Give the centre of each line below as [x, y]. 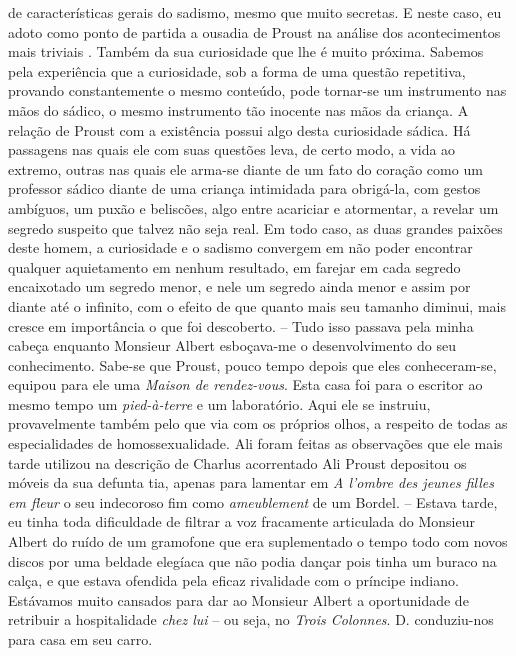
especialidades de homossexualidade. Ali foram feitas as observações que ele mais [255, 443]
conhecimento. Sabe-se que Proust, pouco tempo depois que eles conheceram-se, [252, 364]
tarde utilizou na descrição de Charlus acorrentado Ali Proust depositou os [237, 462]
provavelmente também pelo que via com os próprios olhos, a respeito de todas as [258, 423]
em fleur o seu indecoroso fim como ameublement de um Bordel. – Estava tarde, [253, 501]
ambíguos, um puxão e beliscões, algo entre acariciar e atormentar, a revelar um [253, 207]
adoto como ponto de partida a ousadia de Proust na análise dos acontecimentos [254, 31]
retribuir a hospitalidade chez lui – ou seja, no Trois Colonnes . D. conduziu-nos [251, 619]
